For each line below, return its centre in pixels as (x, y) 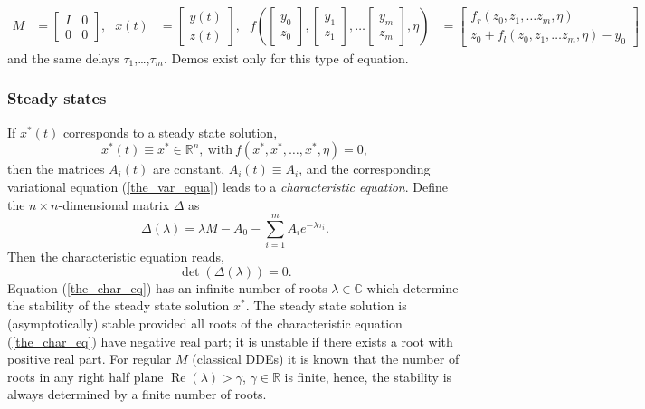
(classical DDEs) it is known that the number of (326, 359)
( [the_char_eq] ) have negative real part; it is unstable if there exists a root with (230, 341)
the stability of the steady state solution (119, 305)
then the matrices (56, 169)
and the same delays (63, 57)
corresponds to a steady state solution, (170, 132)
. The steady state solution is (326, 305)
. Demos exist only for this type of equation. (286, 57)
